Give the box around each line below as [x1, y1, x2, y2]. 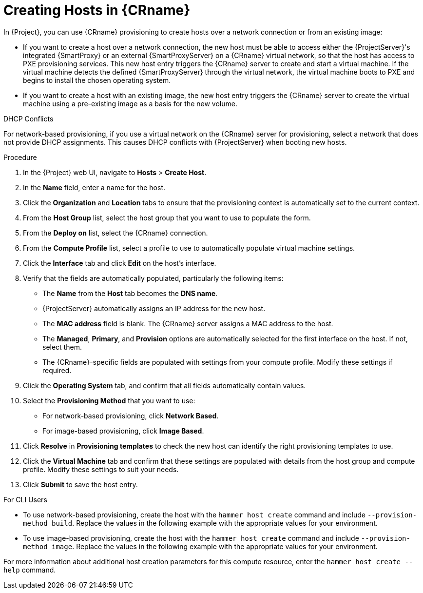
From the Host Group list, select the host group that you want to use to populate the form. [23, 213, 311, 222]
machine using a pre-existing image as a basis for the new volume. [23, 99, 237, 108]
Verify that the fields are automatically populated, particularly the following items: [23, 274, 284, 282]
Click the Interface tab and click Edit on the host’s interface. [23, 258, 216, 267]
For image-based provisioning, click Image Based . [42, 426, 204, 435]
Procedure [3, 153, 37, 161]
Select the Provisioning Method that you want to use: [23, 396, 195, 405]
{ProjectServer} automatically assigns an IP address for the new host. [42, 304, 266, 313]
